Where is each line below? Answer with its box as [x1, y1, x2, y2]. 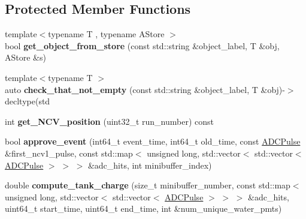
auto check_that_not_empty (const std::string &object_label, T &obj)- [5, 83, 285, 95]
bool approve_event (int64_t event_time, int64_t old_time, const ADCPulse [5, 135, 301, 148]
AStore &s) [5, 51, 46, 64]
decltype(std [5, 95, 50, 107]
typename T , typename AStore [48, 28, 165, 40]
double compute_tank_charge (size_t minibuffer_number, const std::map [5, 179, 290, 191]
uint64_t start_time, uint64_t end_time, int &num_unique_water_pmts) [5, 202, 282, 215]
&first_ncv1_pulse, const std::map [5, 146, 133, 159]
